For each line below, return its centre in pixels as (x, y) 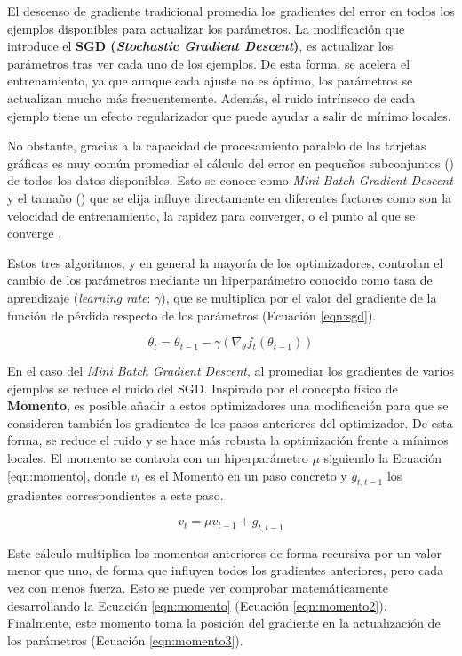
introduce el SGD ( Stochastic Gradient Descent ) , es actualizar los (200, 46)
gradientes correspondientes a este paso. (115, 495)
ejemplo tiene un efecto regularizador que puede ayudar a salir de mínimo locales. (229, 115)
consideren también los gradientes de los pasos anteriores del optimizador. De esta (230, 422)
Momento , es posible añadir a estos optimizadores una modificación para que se (228, 405)
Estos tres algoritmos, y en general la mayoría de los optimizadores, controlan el (225, 262)
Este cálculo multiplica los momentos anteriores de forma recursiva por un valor (224, 552)
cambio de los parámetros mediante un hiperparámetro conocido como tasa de (220, 280)
